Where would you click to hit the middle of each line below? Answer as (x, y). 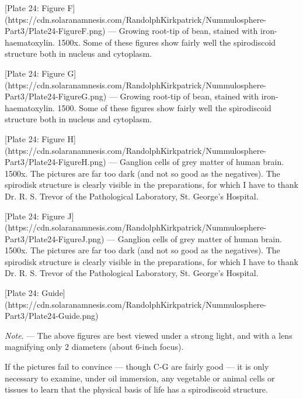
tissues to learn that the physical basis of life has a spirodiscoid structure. (136, 389)
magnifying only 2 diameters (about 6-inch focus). (94, 347)
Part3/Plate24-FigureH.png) (55, 162)
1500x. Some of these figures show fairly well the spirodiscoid (167, 42)
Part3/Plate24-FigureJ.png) (55, 238)
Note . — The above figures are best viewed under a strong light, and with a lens (149, 335)
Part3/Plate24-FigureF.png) (55, 31)
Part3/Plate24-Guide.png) (52, 316)
